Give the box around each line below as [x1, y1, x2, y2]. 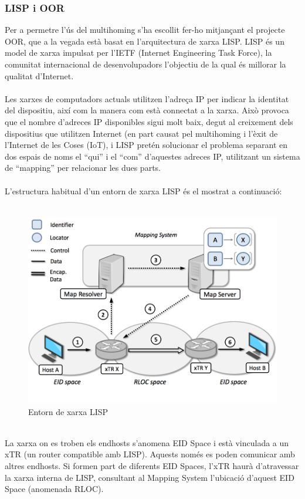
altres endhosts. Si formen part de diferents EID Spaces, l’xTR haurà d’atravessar [5, 460, 299, 472]
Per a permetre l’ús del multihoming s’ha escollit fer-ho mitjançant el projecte [5, 23, 285, 36]
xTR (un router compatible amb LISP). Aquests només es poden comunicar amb [5, 448, 295, 460]
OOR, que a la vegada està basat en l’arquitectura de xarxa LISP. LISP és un [5, 35, 284, 47]
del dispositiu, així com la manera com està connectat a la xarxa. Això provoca [5, 104, 289, 116]
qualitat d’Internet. [5, 69, 74, 82]
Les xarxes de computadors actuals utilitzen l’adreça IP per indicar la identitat [5, 92, 289, 104]
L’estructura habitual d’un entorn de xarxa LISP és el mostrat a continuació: [5, 184, 282, 197]
